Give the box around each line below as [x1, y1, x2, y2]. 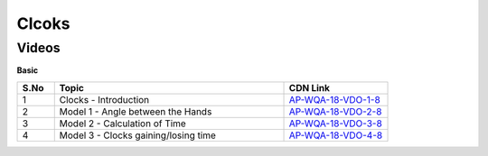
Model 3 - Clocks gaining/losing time [59, 129, 217, 142]
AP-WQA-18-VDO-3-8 [288, 117, 383, 130]
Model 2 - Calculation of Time [59, 117, 187, 130]
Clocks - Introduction [59, 93, 150, 106]
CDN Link [288, 81, 330, 94]
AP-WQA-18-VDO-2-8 [288, 105, 382, 117]
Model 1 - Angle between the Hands [59, 105, 212, 117]
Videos [16, 40, 61, 56]
